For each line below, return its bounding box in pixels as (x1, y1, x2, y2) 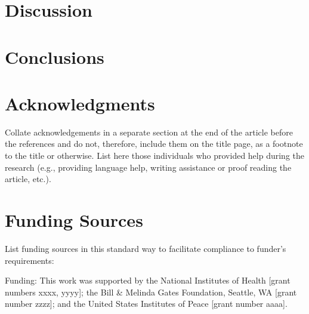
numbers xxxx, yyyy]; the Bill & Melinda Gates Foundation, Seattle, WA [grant (5, 285, 297, 298)
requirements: (5, 254, 54, 266)
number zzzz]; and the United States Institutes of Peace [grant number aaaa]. (5, 297, 288, 310)
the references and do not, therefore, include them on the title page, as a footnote (5, 137, 303, 150)
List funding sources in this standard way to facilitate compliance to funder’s (5, 242, 286, 254)
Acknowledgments (5, 91, 155, 115)
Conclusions (5, 44, 104, 69)
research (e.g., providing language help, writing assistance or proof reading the (5, 161, 292, 173)
